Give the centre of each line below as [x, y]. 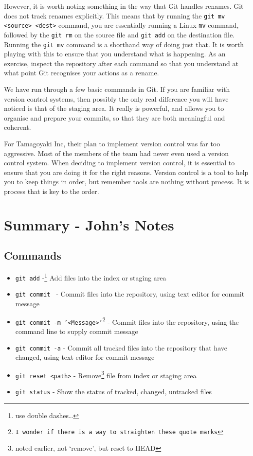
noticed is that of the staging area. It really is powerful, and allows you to [114, 108]
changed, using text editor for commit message [85, 357]
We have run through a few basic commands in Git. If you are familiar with [117, 89]
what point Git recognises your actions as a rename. [81, 73]
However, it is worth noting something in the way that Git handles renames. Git [124, 6]
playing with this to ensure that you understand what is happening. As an [115, 54]
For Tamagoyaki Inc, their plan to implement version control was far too [112, 143]
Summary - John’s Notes [89, 224]
